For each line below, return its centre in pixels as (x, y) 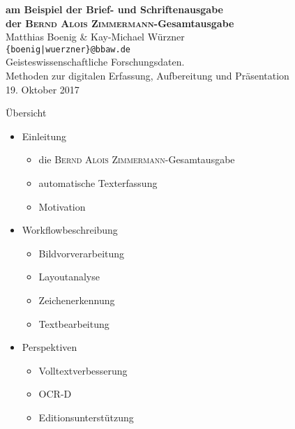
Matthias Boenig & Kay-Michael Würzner (95, 37)
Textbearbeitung (74, 323)
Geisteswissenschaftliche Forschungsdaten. (95, 62)
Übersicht (26, 113)
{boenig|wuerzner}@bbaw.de (68, 49)
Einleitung (44, 136)
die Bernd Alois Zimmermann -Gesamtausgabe (137, 159)
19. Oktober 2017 (43, 89)
